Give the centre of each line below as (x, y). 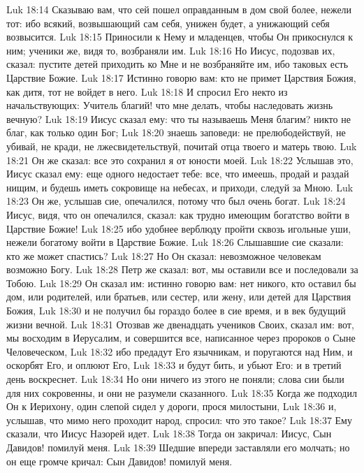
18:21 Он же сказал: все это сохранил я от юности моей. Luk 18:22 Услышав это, (180, 160)
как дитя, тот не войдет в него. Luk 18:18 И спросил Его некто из (147, 91)
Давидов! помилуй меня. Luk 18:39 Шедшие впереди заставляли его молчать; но (178, 447)
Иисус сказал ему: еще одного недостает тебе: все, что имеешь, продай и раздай (178, 174)
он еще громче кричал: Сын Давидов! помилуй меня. (119, 461)
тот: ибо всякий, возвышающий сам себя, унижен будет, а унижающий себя (168, 23)
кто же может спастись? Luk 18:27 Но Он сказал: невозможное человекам (164, 255)
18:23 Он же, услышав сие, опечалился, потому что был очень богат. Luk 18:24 (176, 201)
